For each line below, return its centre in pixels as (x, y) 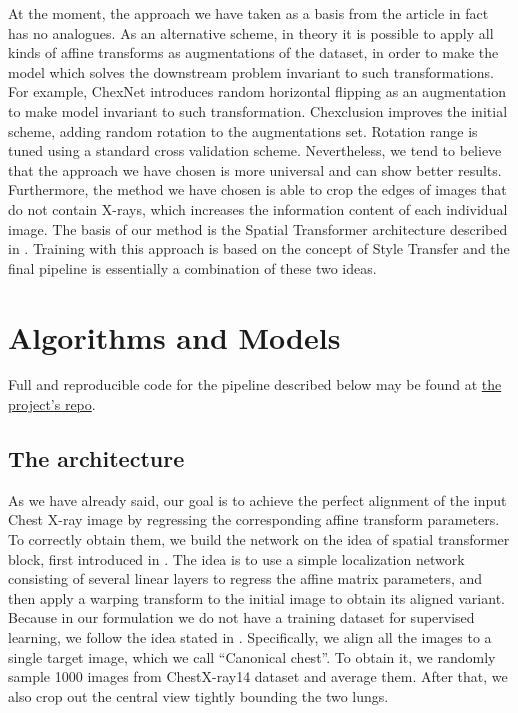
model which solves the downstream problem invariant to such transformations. (251, 71)
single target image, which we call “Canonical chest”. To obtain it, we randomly (252, 656)
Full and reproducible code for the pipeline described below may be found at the (255, 384)
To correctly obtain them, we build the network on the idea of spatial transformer (259, 539)
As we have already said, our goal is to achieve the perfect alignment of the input (257, 499)
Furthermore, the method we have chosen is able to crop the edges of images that (257, 189)
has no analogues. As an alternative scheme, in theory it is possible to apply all (251, 32)
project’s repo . (52, 404)
